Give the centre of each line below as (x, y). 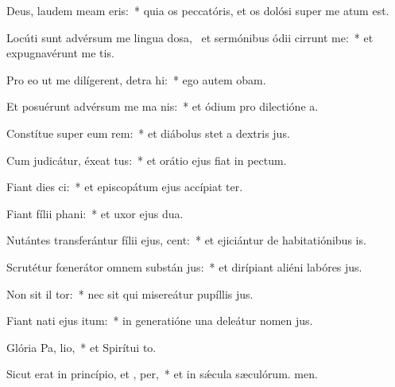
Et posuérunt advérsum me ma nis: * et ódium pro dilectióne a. (163, 106)
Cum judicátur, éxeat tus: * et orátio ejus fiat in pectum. (147, 160)
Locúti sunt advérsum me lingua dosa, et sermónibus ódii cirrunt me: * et (190, 37)
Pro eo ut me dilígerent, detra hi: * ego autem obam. (136, 79)
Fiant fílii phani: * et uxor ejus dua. (95, 213)
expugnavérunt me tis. (60, 53)
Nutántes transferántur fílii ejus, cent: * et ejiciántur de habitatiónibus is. (186, 240)
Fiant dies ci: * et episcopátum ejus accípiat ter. (125, 187)
